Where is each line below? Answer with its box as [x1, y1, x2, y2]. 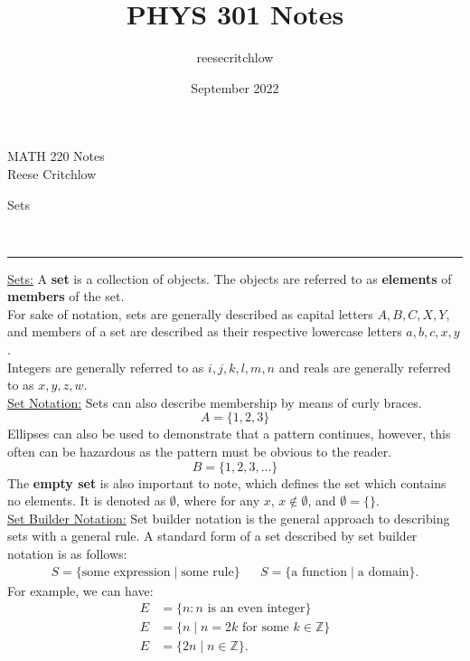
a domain [357, 565, 409, 579]
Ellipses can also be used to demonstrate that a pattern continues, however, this [7, 424, 451, 443]
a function [291, 565, 348, 579]
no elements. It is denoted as [7, 491, 166, 510]
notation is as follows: [7, 544, 127, 562]
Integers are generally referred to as [7, 357, 204, 376]
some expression [81, 565, 171, 579]
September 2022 [191, 78, 279, 97]
